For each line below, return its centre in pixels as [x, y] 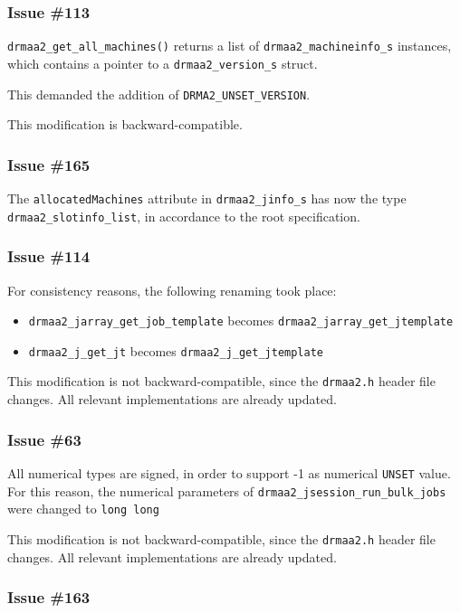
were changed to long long [83, 509]
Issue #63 [44, 439]
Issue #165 [49, 164]
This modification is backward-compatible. [125, 124]
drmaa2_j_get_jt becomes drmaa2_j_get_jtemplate [176, 350]
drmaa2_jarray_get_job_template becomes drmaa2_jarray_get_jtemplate [241, 321]
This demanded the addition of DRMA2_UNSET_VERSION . [159, 94]
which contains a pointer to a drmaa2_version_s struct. [163, 63]
